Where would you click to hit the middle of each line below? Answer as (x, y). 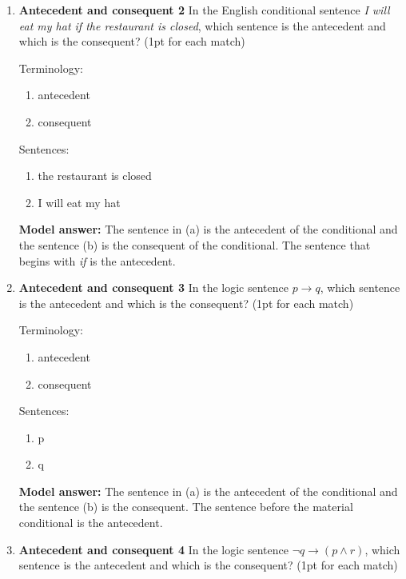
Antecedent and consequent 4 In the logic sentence (153, 549)
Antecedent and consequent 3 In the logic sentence (153, 288)
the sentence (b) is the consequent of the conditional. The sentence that (195, 244)
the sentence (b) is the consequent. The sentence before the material (186, 507)
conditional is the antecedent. (91, 523)
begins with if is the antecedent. (97, 260)
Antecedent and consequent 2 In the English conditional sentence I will (204, 10)
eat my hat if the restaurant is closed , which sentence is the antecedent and (202, 25)
